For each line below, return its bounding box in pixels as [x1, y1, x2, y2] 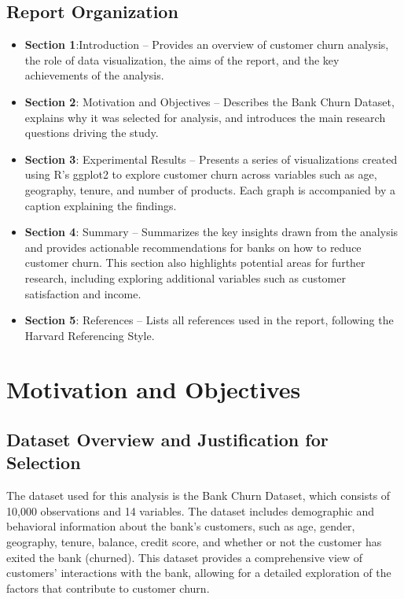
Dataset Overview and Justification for [6, 427, 329, 452]
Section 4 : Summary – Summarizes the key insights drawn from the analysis [24, 224, 398, 240]
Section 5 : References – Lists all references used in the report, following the [24, 312, 394, 328]
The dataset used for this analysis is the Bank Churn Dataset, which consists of [6, 487, 391, 504]
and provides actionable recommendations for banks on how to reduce [24, 238, 362, 255]
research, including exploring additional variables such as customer [24, 269, 346, 286]
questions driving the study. [24, 124, 159, 141]
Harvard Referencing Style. [24, 327, 155, 343]
